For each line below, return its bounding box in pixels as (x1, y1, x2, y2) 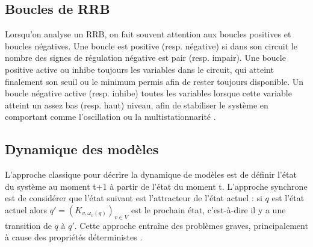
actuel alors (5, 203, 48, 216)
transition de (5, 219, 52, 231)
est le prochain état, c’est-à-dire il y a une (131, 203, 286, 216)
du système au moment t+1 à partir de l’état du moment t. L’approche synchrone (5, 180, 308, 192)
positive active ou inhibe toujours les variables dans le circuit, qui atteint (5, 63, 274, 75)
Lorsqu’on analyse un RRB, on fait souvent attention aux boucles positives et (5, 28, 291, 40)
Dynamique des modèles (5, 140, 159, 158)
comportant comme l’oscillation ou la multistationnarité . (5, 110, 216, 123)
